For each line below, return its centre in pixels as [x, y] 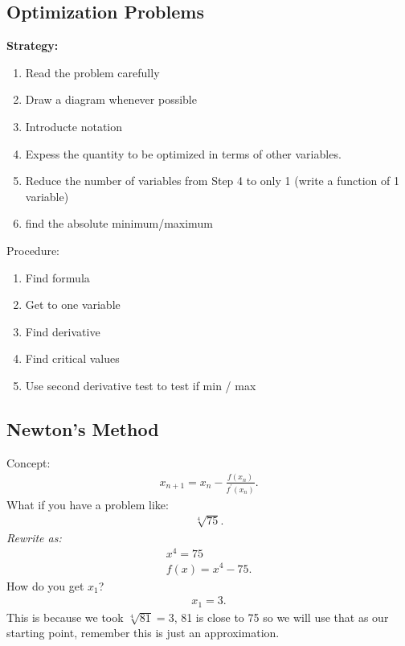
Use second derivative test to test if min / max [141, 385]
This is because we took [65, 617]
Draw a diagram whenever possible [111, 99]
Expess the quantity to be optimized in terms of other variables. [183, 153]
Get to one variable [73, 304]
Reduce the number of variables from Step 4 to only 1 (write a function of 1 [212, 181]
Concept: [29, 462]
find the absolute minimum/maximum [119, 223]
